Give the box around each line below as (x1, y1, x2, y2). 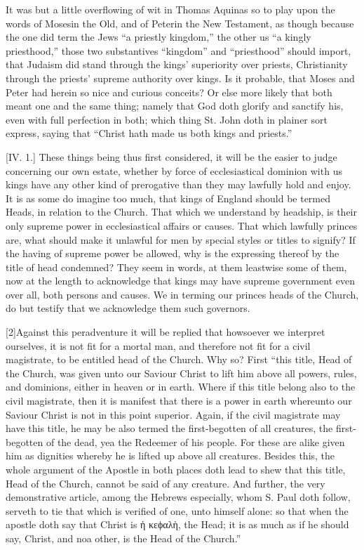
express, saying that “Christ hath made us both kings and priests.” (6, 126, 292, 140)
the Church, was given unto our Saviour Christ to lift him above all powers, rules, (6, 365, 357, 380)
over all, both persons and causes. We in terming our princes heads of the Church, (6, 287, 359, 301)
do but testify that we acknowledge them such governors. (6, 301, 250, 315)
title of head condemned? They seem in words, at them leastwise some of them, (6, 259, 347, 274)
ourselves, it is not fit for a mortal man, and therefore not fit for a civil (6, 338, 311, 353)
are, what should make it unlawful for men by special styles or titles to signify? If (6, 232, 356, 247)
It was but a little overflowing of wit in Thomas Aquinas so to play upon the (6, 2, 335, 16)
